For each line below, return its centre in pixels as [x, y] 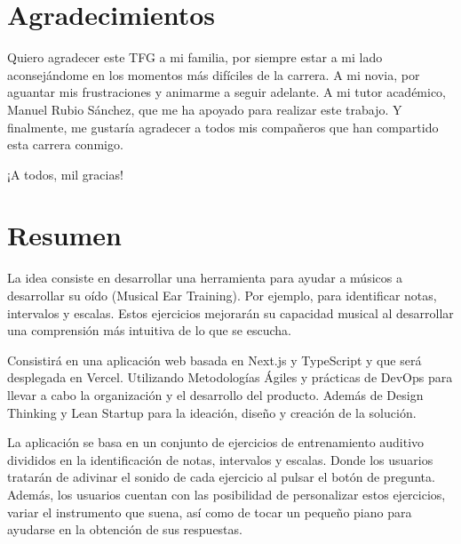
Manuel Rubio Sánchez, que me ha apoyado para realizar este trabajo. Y [205, 109]
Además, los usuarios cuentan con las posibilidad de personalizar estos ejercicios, [227, 494]
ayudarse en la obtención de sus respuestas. [125, 529]
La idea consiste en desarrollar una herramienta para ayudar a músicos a [205, 278]
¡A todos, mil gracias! [65, 174]
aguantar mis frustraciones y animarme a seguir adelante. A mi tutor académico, [227, 92]
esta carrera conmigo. [65, 144]
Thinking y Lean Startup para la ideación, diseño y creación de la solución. [212, 412]
